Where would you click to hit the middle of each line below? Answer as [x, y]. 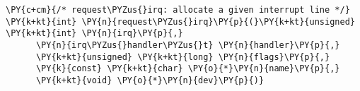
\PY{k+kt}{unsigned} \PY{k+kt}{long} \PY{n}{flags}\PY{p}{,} [183, 57]
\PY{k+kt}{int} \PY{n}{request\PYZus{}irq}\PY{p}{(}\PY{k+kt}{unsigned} [180, 22]
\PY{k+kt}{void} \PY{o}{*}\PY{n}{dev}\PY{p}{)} [150, 80]
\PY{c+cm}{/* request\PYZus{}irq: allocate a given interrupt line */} [178, 10]
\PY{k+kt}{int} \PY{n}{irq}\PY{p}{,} [94, 34]
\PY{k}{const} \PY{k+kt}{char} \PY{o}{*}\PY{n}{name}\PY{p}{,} [188, 69]
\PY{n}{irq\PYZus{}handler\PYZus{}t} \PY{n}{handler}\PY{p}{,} [188, 45]
